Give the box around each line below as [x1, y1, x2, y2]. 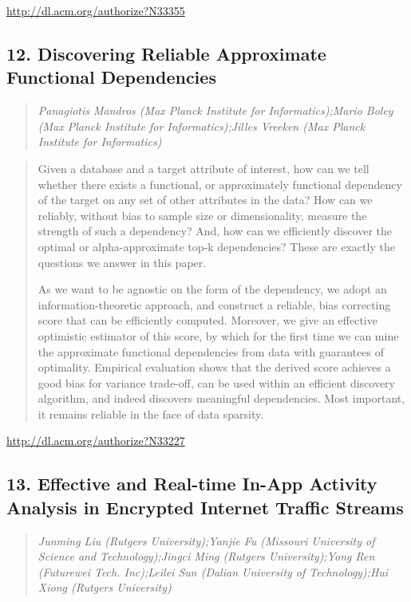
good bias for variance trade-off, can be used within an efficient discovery [38, 374, 395, 391]
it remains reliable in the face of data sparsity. [38, 405, 264, 422]
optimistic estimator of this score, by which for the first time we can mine [38, 327, 399, 344]
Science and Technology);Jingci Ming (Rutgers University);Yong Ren [38, 548, 375, 565]
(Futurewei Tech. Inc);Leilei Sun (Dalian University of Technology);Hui [38, 563, 389, 580]
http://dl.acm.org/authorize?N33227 [6, 432, 185, 449]
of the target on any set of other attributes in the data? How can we [38, 191, 373, 208]
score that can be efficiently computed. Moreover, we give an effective [38, 312, 377, 329]
